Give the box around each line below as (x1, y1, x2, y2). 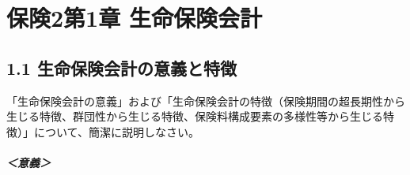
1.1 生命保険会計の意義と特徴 (6, 55, 237, 80)
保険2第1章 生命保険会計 (6, 2, 262, 34)
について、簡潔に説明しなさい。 (33, 123, 199, 140)
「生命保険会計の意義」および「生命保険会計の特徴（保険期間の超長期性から (6, 92, 405, 109)
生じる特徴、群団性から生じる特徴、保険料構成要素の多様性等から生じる (6, 108, 383, 125)
